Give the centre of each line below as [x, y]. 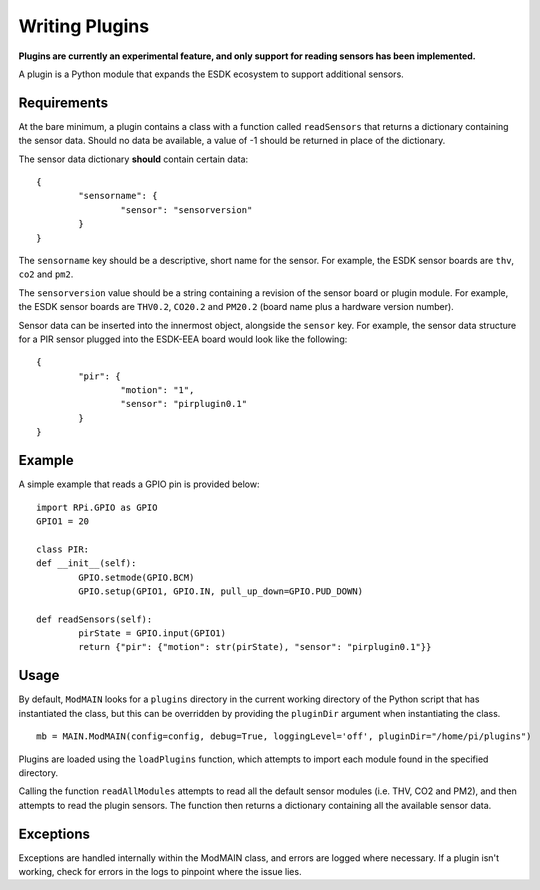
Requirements [63, 102]
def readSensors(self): [94, 619]
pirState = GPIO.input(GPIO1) [152, 633]
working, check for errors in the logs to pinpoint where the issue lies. [160, 872]
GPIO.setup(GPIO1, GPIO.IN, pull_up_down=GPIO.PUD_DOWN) [221, 591]
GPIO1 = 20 [63, 521]
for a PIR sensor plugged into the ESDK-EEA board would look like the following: [183, 339]
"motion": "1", [157, 390]
